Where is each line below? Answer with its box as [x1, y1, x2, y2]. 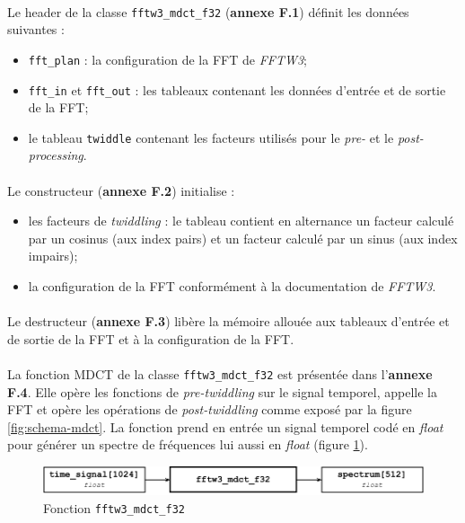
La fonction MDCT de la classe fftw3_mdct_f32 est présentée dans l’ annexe [7, 364, 433, 383]
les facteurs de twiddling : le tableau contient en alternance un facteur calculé [28, 211, 454, 230]
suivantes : [7, 20, 65, 39]
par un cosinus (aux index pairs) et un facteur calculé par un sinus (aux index [28, 228, 458, 247]
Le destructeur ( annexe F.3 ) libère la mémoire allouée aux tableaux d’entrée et [7, 312, 450, 331]
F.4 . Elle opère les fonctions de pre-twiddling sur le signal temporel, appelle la [7, 382, 437, 401]
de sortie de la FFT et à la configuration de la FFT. [7, 329, 294, 348]
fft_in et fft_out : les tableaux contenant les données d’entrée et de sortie [28, 80, 446, 99]
